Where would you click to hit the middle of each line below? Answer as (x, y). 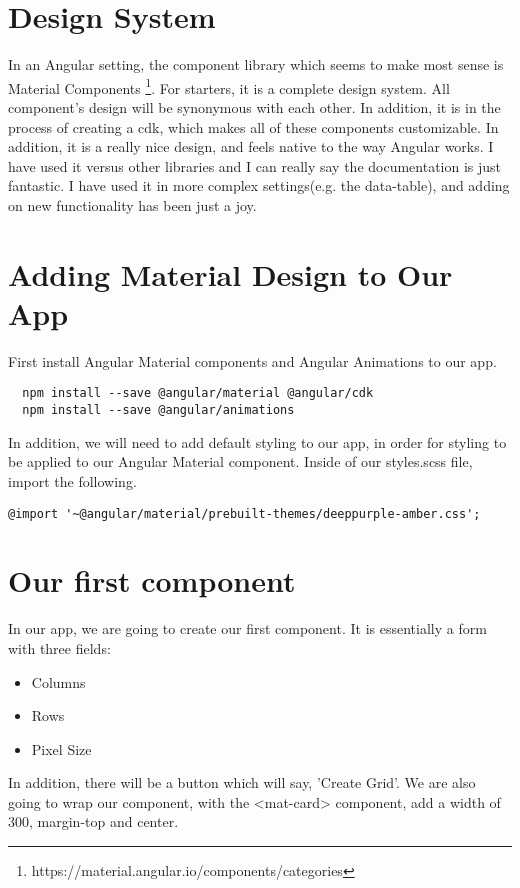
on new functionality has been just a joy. (132, 204)
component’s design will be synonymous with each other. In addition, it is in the (254, 106)
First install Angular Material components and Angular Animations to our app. (252, 360)
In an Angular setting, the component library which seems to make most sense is (256, 64)
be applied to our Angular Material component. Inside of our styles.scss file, (240, 461)
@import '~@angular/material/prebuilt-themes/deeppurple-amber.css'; (244, 513)
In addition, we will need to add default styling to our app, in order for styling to (257, 441)
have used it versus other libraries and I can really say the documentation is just (255, 165)
